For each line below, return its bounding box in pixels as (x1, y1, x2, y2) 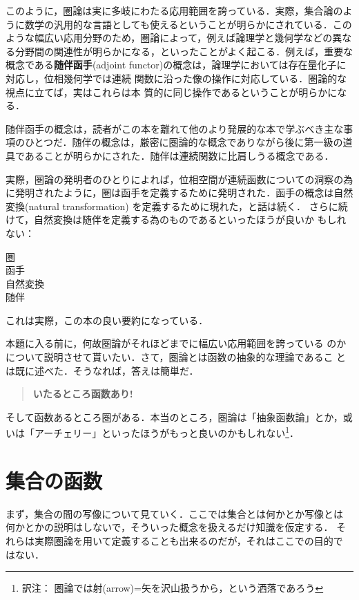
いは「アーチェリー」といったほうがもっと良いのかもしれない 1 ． (6, 424, 300, 440)
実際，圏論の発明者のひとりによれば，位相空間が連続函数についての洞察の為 (6, 171, 353, 186)
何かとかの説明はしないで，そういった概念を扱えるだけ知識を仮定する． (6, 520, 333, 534)
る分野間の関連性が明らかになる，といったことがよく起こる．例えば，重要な (6, 44, 353, 58)
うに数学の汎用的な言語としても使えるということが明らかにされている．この (6, 17, 352, 31)
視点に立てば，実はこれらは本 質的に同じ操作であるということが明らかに (6, 84, 338, 99)
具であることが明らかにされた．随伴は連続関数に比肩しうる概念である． (6, 148, 334, 162)
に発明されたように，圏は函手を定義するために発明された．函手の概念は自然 (6, 185, 353, 200)
